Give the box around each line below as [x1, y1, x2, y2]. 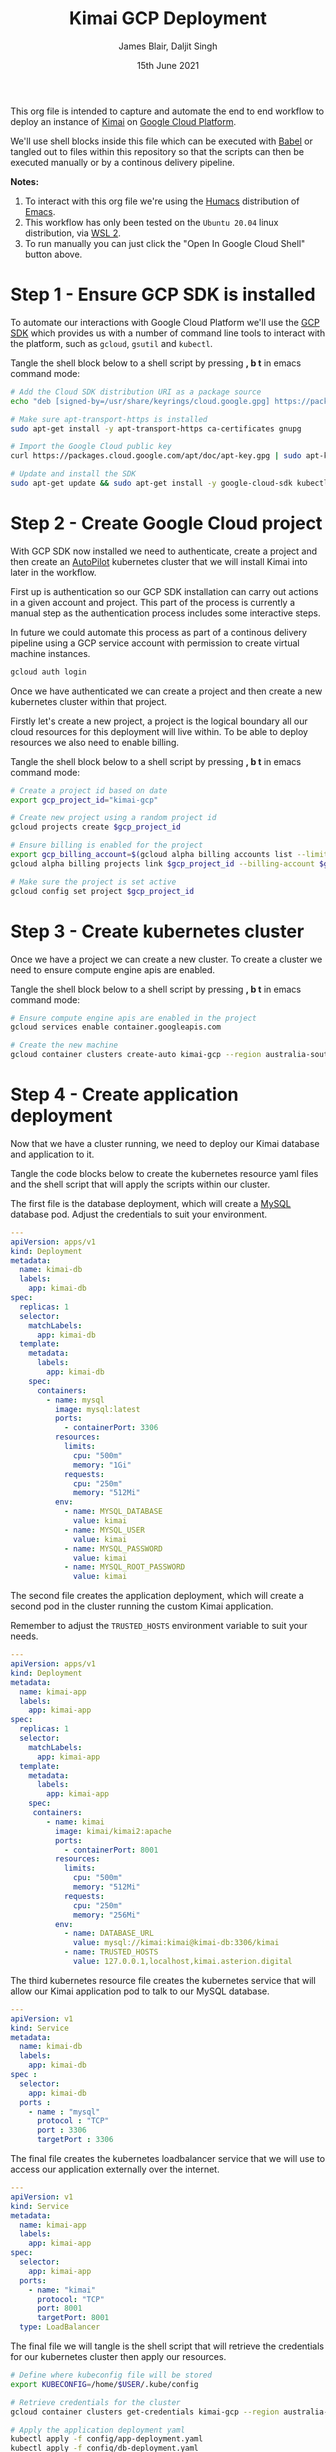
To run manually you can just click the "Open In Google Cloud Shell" [24, 237, 306, 249]
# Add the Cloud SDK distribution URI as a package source [10, 387, 262, 397]
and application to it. [10, 1148, 95, 1160]
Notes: [10, 175, 40, 187]
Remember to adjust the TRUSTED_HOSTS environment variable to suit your [10, 1620, 308, 1632]
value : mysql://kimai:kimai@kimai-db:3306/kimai [73, 1938, 280, 1948]
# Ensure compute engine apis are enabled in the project [10, 1013, 257, 1023]
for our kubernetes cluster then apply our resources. [10, 2351, 227, 2363]
